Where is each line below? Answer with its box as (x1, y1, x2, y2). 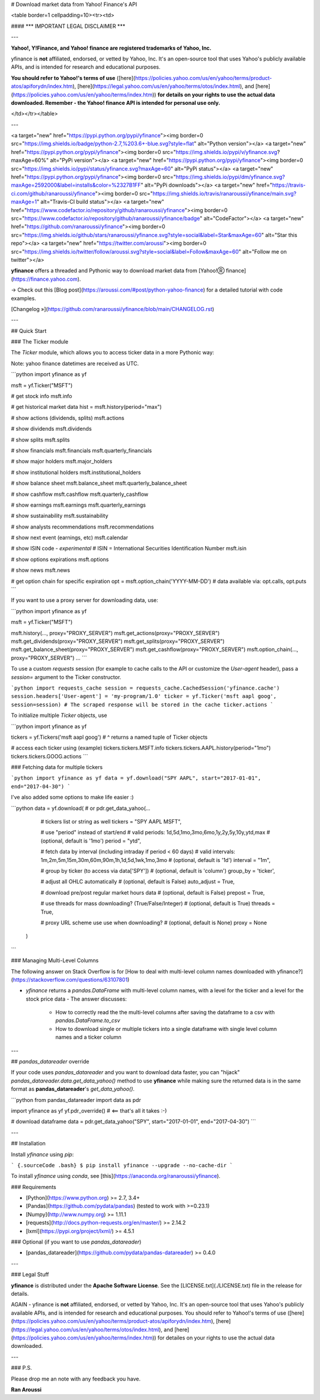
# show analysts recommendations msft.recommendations (11, 523, 154, 530)
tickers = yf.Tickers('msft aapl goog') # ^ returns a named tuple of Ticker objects (11, 733, 208, 741)
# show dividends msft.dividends (11, 425, 92, 433)
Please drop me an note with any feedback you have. (11, 1375, 141, 1382)
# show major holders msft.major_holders (11, 458, 113, 465)
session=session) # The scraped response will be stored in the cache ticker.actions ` (11, 701, 274, 708)
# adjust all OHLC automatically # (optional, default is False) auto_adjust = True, (40, 878, 235, 885)
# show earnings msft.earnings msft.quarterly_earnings (11, 501, 146, 508)
